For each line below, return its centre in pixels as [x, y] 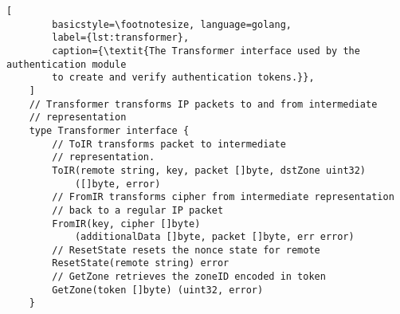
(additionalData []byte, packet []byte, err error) [214, 237]
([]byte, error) [118, 184]
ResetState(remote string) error [141, 263]
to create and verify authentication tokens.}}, [183, 78]
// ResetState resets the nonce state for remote [186, 250]
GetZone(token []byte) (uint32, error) [158, 290]
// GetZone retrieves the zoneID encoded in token [189, 277]
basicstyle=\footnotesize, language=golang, [172, 24]
